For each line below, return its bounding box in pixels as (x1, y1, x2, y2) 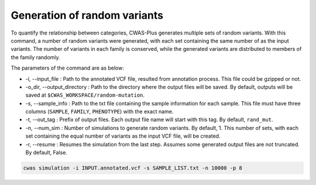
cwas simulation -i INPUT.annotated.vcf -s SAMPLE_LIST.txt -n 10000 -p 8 (23, 165, 243, 171)
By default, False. (25, 149, 67, 156)
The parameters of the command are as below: (11, 64, 124, 71)
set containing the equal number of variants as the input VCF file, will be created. (25, 132, 221, 140)
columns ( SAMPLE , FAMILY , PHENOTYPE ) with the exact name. (25, 108, 174, 115)
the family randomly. (11, 53, 61, 61)
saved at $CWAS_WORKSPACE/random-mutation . (25, 91, 145, 99)
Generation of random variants (11, 9, 164, 22)
